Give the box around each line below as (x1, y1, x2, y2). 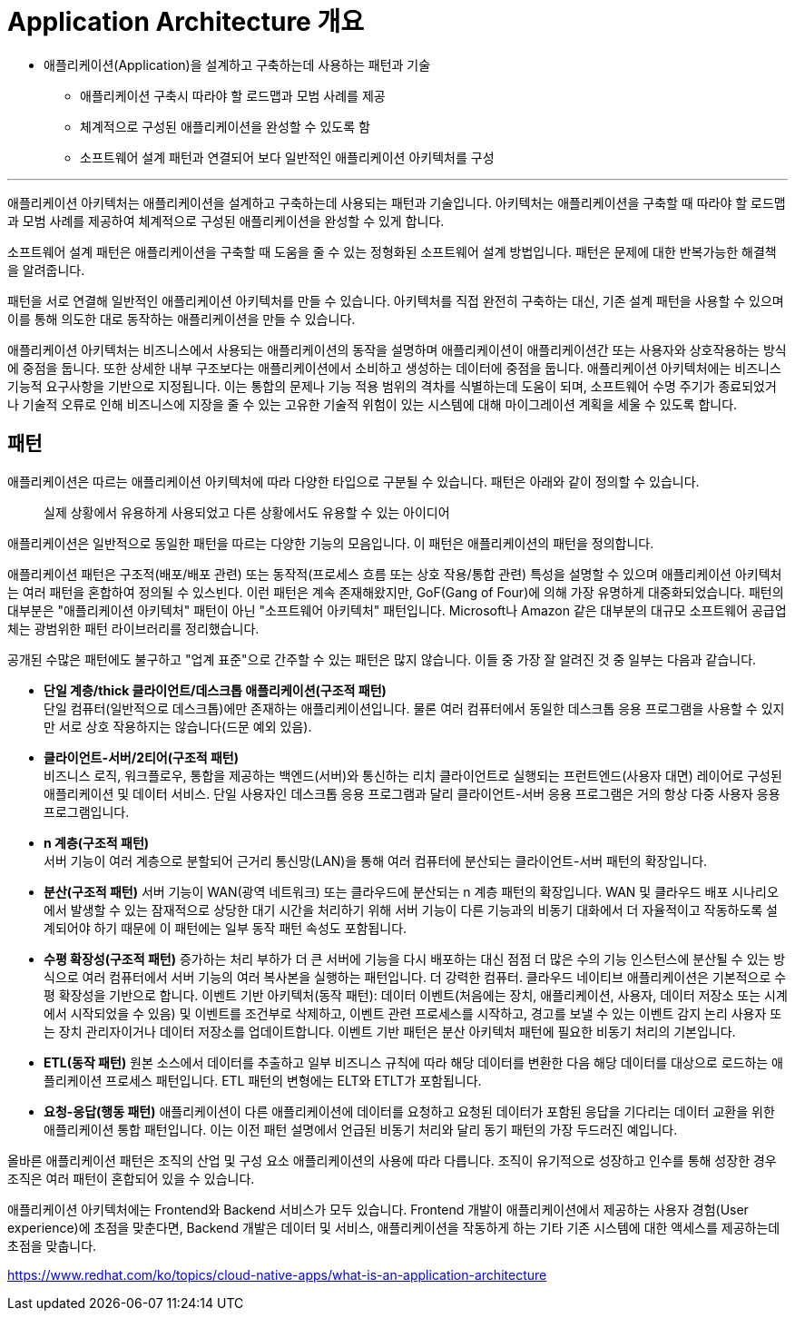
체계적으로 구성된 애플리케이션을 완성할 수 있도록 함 (80, 118, 370, 134)
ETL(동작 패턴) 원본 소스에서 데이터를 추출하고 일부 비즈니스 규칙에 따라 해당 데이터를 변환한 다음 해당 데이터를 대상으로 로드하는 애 (44, 1054, 783, 1070)
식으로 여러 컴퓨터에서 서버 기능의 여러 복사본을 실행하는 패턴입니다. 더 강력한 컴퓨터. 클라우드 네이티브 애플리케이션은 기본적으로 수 (44, 969, 787, 985)
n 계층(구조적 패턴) (44, 834, 150, 851)
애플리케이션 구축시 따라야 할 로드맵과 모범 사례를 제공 (80, 87, 386, 103)
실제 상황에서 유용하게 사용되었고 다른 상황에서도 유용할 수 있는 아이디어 (44, 504, 450, 520)
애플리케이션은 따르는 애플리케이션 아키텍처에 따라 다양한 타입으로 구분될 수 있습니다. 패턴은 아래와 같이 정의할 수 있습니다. (7, 473, 700, 489)
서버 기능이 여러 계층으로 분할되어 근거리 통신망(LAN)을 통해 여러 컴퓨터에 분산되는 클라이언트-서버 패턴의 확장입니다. (44, 852, 708, 869)
